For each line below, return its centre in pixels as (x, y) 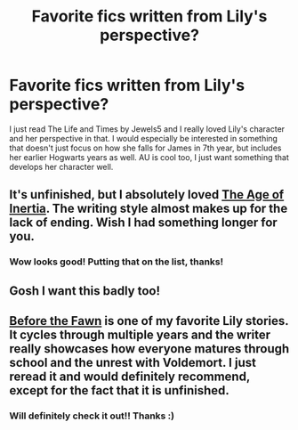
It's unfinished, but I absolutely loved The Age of (147, 195)
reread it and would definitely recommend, (130, 377)
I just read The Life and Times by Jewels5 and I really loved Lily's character (147, 129)
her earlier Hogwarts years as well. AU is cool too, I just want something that (149, 157)
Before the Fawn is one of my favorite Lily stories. (149, 321)
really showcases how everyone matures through (149, 349)
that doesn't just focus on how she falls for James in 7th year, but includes (145, 148)
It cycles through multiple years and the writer (140, 335)
